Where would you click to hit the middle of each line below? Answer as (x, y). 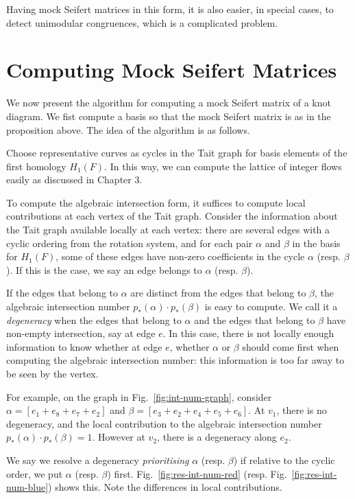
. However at (119, 437)
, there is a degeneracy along (217, 437)
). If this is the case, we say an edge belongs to (104, 269)
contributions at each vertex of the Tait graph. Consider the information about (172, 216)
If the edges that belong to (62, 293)
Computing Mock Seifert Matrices (172, 70)
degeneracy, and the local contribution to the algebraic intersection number (164, 423)
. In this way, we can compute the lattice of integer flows (223, 166)
